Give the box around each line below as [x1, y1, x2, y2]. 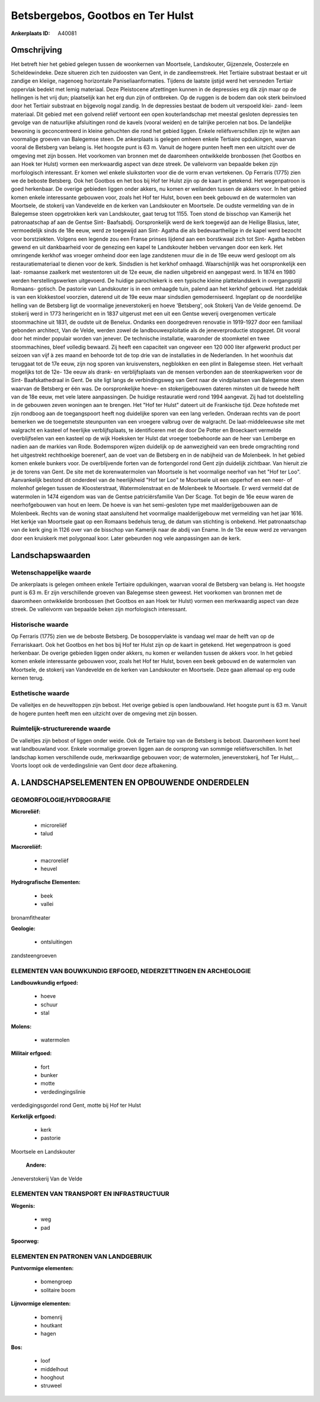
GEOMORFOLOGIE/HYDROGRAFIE [11, 795, 111, 804]
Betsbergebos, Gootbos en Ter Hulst [11, 9, 194, 22]
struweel [40, 1382, 62, 1390]
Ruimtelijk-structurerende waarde [11, 725, 111, 733]
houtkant [40, 1322, 62, 1329]
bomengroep [40, 1278, 72, 1286]
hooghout [40, 1373, 65, 1381]
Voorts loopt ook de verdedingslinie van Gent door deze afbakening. [11, 762, 178, 769]
